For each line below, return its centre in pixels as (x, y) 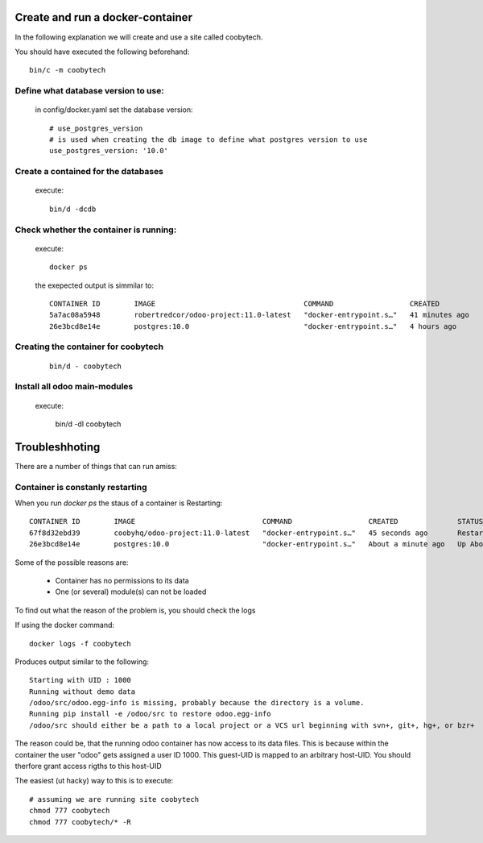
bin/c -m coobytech (68, 70)
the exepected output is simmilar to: (95, 285)
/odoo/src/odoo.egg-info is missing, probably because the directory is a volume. (197, 703)
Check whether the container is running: (96, 230)
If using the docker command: (65, 625)
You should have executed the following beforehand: (102, 52)
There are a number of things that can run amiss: (96, 466)
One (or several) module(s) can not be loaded (131, 592)
